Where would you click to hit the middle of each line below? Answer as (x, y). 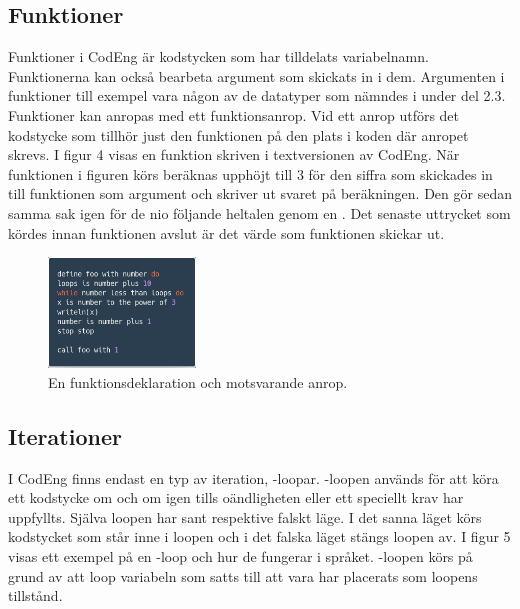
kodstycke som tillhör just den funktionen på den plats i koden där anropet (238, 134)
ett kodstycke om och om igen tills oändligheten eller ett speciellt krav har (236, 497)
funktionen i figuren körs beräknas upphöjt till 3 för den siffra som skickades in (250, 173)
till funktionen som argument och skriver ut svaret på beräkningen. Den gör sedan (260, 193)
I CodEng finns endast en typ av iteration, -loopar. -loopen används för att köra (253, 477)
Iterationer (65, 435)
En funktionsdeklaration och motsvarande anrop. (198, 381)
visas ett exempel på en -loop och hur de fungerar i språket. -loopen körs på (240, 555)
